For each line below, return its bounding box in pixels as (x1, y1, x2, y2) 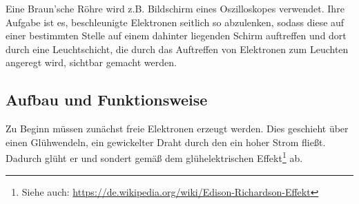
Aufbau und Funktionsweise (6, 89, 208, 110)
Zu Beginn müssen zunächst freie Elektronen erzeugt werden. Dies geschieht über (6, 121, 349, 136)
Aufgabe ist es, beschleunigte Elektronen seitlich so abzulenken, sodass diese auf (6, 14, 345, 29)
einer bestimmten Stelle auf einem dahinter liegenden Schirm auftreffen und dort (6, 28, 347, 43)
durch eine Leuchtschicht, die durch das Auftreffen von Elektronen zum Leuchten (6, 41, 349, 56)
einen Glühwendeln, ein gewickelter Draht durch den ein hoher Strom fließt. (6, 134, 326, 149)
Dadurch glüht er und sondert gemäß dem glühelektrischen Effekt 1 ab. (6, 149, 303, 165)
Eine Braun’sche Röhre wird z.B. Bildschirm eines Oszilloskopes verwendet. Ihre (6, 1, 345, 15)
